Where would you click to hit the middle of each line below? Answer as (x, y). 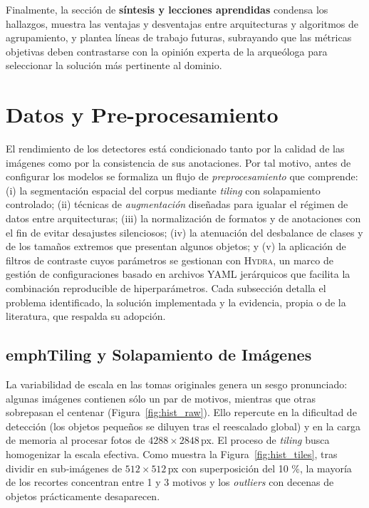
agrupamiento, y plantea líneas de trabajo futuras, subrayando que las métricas (179, 37)
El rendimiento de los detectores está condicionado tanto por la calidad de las (175, 149)
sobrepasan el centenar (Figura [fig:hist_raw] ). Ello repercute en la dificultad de (181, 412)
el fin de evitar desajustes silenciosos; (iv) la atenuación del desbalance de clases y (184, 232)
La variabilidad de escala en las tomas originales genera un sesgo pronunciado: (177, 384)
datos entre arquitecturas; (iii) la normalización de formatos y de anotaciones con (183, 218)
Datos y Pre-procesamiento (142, 114)
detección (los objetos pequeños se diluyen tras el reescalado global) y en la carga (183, 426)
